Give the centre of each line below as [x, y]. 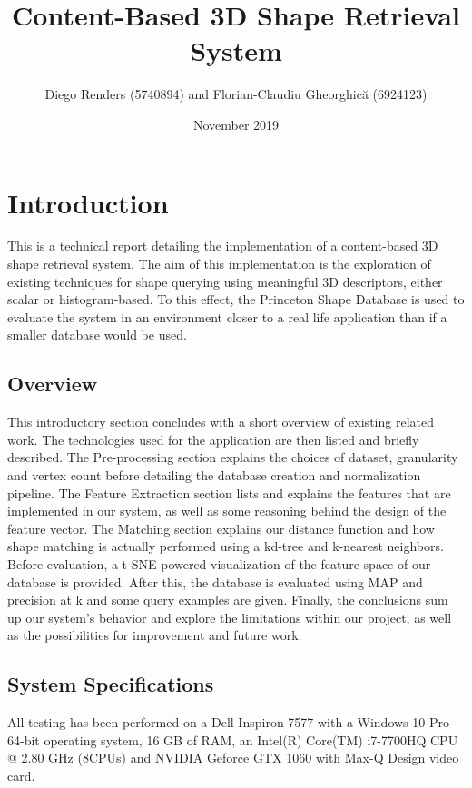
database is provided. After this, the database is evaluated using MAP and [215, 581]
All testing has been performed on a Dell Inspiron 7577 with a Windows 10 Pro [228, 722]
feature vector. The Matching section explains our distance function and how [221, 528]
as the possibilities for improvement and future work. [155, 635]
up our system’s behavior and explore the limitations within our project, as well [230, 617]
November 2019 [236, 124]
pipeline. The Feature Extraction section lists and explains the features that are [229, 492]
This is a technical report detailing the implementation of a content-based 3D [223, 246]
